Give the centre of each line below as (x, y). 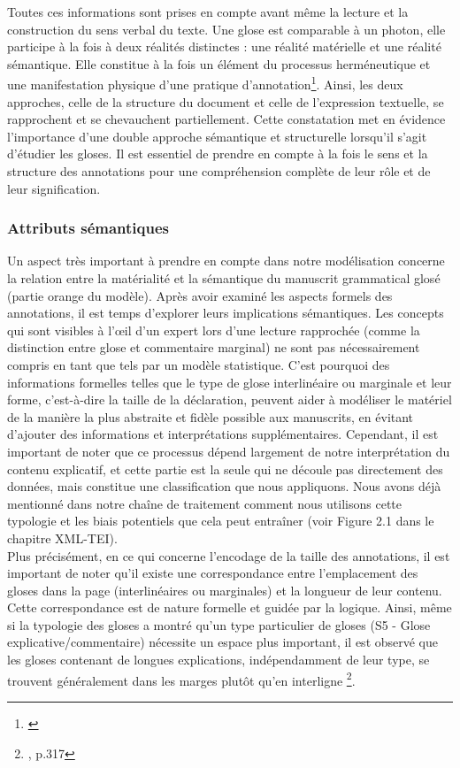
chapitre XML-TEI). (62, 538)
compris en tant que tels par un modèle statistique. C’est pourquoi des (199, 364)
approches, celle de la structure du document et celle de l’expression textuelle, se (226, 101)
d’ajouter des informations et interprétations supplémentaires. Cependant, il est (223, 434)
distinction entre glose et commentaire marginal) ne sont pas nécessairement (214, 347)
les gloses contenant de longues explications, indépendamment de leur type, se (218, 660)
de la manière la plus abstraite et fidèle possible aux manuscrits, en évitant (211, 416)
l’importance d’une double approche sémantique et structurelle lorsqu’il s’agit (217, 136)
